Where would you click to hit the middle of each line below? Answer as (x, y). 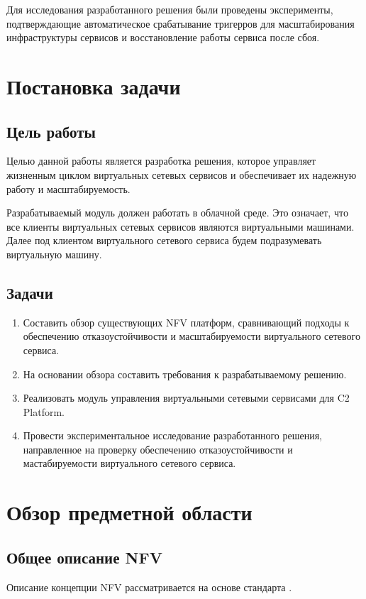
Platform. (44, 411)
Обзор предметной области (129, 512)
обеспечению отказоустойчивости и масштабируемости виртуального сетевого (192, 336)
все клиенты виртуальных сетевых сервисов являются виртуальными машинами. (181, 226)
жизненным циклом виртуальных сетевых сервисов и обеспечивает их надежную (182, 174)
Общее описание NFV (84, 557)
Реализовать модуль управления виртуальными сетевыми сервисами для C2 (186, 398)
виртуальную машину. (54, 254)
